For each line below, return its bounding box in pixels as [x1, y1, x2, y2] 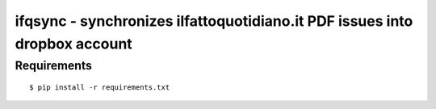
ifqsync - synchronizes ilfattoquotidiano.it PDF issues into [15, 12, 413, 30]
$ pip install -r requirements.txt [29, 83, 170, 92]
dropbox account [15, 35, 132, 52]
